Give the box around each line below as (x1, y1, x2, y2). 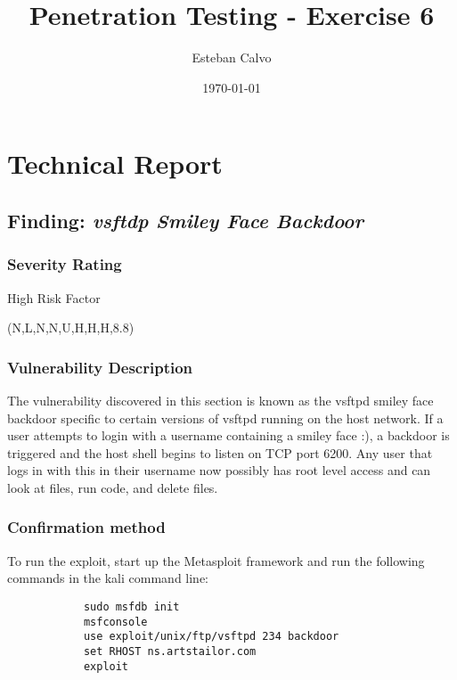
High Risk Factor (7, 288, 101, 307)
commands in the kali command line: (7, 569, 209, 587)
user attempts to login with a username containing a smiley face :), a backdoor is (7, 426, 450, 445)
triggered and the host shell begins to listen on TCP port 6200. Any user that (7, 443, 433, 462)
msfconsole (83, 615, 148, 628)
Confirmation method (7, 516, 166, 538)
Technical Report (7, 145, 223, 182)
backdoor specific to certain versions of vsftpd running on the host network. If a (7, 408, 444, 427)
